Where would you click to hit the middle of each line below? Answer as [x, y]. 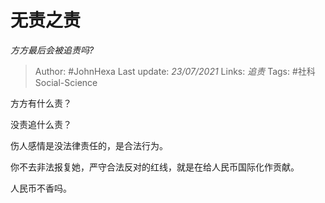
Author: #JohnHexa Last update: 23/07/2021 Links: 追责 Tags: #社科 [175, 71]
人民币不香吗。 [41, 188]
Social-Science [66, 82]
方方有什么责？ [41, 103]
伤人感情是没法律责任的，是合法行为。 [89, 145]
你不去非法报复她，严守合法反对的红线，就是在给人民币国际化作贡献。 [155, 167]
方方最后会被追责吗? [52, 50]
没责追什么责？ [41, 124]
